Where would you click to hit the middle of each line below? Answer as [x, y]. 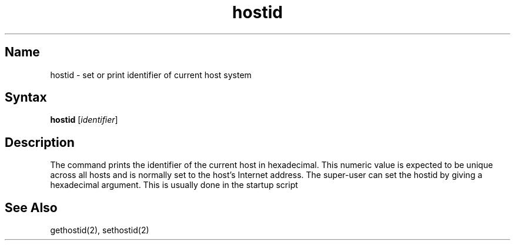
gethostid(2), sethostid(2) [100, 230]
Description [40, 142]
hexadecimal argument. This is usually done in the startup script [174, 185]
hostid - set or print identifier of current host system [151, 75]
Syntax [26, 98]
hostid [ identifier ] [84, 120]
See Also [31, 207]
